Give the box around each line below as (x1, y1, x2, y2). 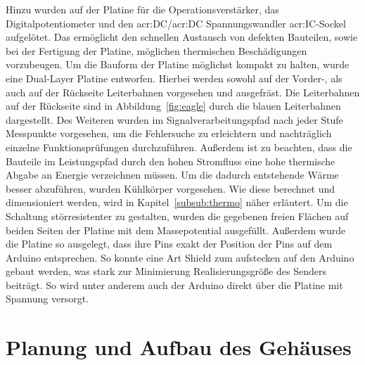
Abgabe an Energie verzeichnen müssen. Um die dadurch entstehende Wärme (6, 167, 339, 182)
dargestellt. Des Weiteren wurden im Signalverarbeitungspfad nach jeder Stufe (6, 112, 343, 127)
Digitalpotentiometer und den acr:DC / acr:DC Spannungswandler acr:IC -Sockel (6, 15, 346, 30)
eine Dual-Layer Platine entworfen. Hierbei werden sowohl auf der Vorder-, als (6, 70, 342, 85)
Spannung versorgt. (6, 291, 89, 306)
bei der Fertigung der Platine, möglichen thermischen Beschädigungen (6, 43, 307, 58)
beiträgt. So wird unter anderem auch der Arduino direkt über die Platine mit (6, 277, 343, 292)
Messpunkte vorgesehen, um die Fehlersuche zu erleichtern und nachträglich (6, 126, 332, 141)
